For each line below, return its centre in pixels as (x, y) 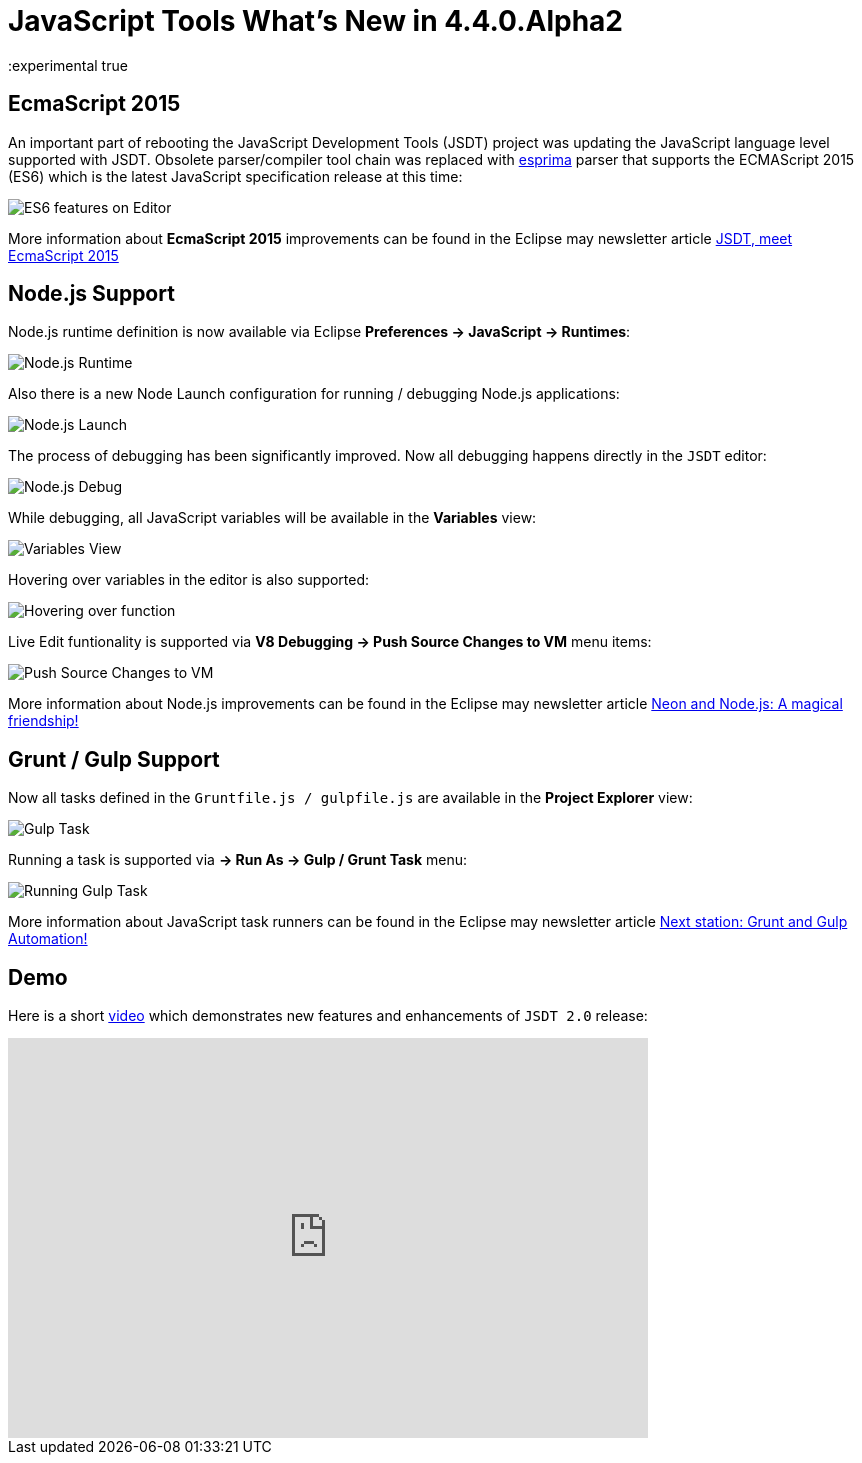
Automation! (48, 939)
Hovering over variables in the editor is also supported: (189, 580)
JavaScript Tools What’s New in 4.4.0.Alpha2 (315, 21)
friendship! (43, 721)
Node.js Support (91, 294)
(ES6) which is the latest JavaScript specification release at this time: (235, 176)
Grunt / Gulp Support (114, 759)
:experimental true (68, 65)
